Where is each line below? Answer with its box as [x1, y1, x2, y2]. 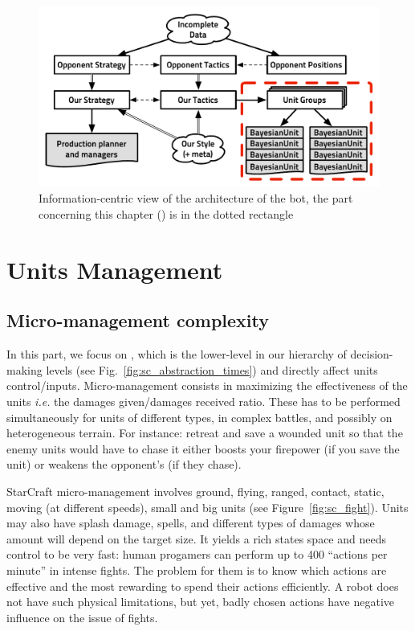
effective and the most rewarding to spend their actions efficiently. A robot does [6, 577, 399, 594]
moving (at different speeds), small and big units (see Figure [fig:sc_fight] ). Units [6, 498, 409, 515]
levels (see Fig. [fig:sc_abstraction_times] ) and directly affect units [46, 361, 378, 378]
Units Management [6, 252, 223, 285]
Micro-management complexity [6, 308, 269, 333]
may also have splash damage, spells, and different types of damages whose [6, 514, 375, 531]
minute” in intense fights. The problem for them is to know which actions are [6, 561, 387, 578]
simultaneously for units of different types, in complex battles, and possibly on [6, 408, 393, 425]
